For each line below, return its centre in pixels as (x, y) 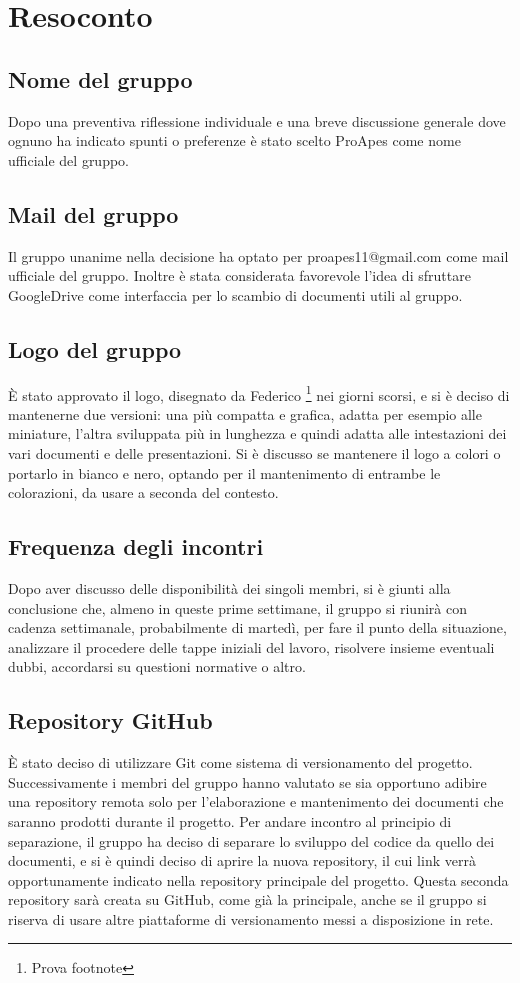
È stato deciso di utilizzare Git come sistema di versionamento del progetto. (240, 762)
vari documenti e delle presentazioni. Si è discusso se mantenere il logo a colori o (254, 452)
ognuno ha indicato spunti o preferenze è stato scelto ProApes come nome (234, 140)
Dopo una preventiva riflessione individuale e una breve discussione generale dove (257, 120)
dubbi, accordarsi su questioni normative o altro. (157, 666)
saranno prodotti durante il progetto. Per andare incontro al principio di (230, 820)
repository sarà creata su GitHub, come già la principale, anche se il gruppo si (247, 899)
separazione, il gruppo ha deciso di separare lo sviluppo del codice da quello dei (251, 840)
